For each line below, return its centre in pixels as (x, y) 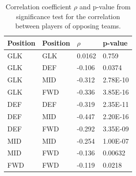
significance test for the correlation (68, 16)
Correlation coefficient (39, 6)
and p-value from (105, 6)
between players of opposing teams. (68, 26)
